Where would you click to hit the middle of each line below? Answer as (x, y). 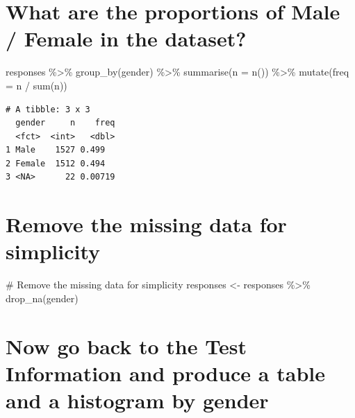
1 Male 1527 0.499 (56, 150)
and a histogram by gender (137, 400)
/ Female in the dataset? (126, 38)
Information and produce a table (165, 373)
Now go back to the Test (126, 346)
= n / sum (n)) (36, 85)
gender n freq (65, 123)
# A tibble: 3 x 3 (48, 109)
